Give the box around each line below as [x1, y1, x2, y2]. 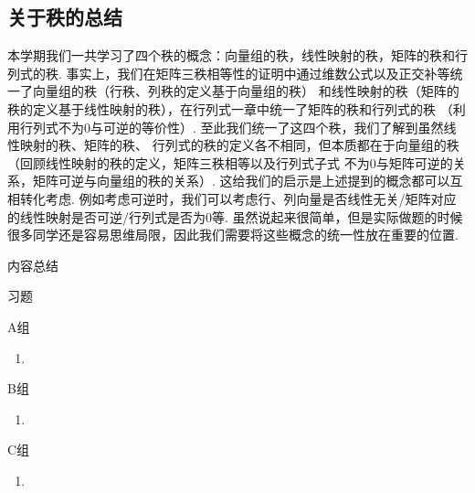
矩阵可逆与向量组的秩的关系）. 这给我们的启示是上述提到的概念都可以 [32, 171, 450, 190]
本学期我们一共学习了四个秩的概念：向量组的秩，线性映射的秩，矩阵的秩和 [7, 46, 455, 65]
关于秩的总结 [7, 3, 122, 31]
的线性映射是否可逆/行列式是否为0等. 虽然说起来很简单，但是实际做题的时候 [7, 207, 463, 226]
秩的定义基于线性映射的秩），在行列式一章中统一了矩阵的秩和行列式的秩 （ [7, 99, 453, 118]
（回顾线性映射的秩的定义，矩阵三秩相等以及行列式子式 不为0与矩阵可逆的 [7, 153, 453, 172]
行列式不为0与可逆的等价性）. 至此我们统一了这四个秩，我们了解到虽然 [19, 117, 444, 136]
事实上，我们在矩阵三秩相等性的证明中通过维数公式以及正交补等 [66, 63, 450, 82]
